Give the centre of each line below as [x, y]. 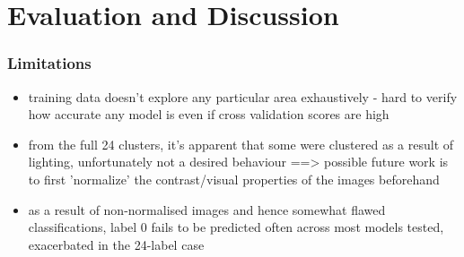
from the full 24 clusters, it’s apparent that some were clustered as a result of [241, 144]
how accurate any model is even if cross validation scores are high [209, 114]
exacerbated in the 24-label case [116, 244]
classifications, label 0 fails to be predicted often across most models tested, [236, 227]
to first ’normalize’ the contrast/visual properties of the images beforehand [234, 179]
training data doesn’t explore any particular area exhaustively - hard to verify [243, 96]
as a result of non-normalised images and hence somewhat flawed [207, 209]
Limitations [49, 63]
